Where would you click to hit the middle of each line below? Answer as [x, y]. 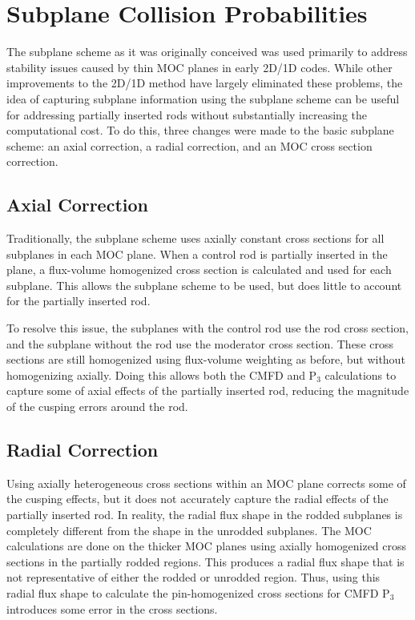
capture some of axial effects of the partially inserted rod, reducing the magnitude [208, 391]
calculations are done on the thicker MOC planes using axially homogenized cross [207, 546]
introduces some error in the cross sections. [112, 608]
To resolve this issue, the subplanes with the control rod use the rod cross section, [207, 328]
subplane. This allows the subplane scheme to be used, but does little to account [204, 285]
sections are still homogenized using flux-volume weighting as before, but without [206, 359]
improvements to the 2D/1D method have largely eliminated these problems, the [205, 83]
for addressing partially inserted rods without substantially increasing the [187, 114]
